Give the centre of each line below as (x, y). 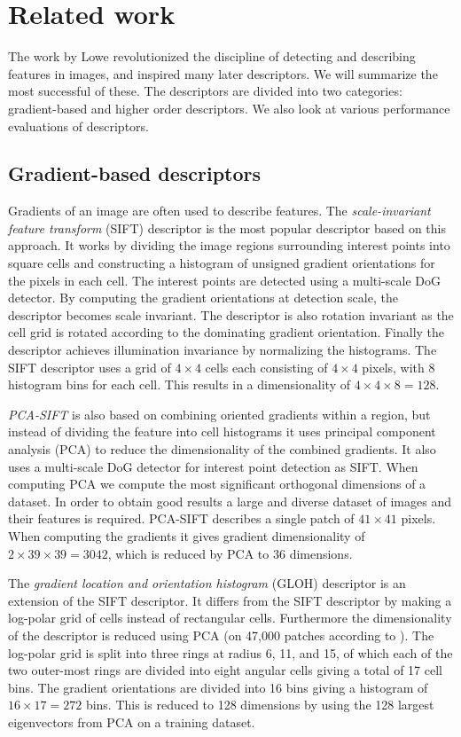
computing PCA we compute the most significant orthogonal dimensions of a (217, 484)
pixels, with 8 (398, 367)
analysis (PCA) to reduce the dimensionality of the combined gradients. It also (222, 449)
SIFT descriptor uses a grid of (90, 367)
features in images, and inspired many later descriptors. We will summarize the (223, 73)
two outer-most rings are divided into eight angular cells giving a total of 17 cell (225, 670)
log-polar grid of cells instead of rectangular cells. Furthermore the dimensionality (230, 618)
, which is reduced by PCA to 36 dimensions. (230, 553)
